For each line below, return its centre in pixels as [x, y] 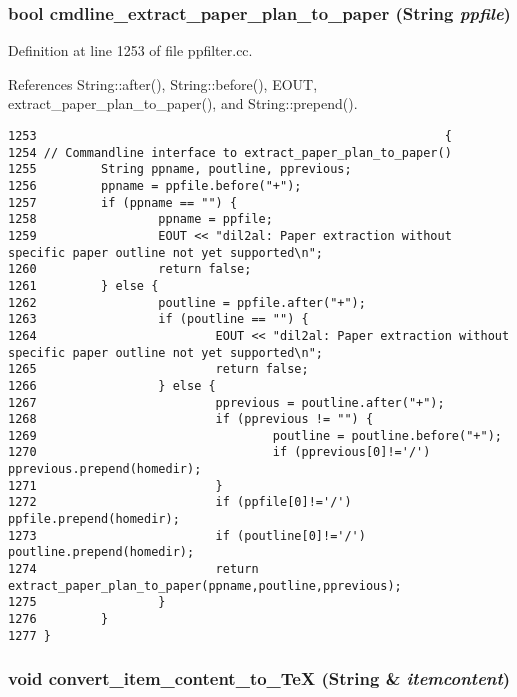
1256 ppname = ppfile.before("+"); [155, 185]
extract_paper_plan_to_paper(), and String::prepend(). [183, 103]
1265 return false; [158, 369]
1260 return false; [130, 269]
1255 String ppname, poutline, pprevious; [180, 169]
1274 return [133, 569]
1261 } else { [83, 285]
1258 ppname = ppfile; [140, 219]
